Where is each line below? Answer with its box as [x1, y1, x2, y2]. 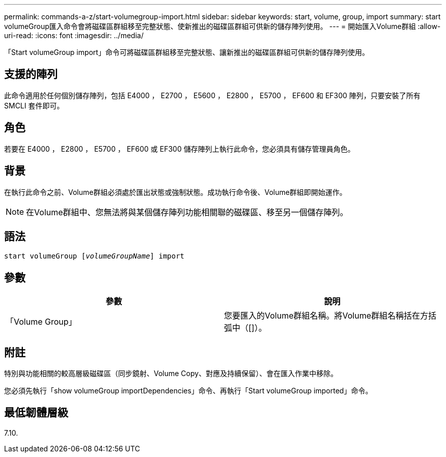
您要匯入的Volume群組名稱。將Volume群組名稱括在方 [224, 310, 429, 321]
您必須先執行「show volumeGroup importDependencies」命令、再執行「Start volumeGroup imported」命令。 [4, 386, 373, 395]
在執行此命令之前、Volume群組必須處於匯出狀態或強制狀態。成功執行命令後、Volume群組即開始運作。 [4, 187, 347, 196]
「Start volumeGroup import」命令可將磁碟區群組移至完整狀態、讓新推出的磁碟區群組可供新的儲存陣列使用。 [4, 48, 369, 56]
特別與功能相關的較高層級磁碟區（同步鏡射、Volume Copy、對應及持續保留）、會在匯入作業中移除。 [4, 369, 338, 378]
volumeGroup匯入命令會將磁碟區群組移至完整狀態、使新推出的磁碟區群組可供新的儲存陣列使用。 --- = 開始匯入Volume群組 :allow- [4, 22, 441, 31]
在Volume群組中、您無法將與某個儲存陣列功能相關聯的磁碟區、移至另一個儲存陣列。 [26, 207, 348, 217]
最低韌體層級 [4, 406, 68, 419]
